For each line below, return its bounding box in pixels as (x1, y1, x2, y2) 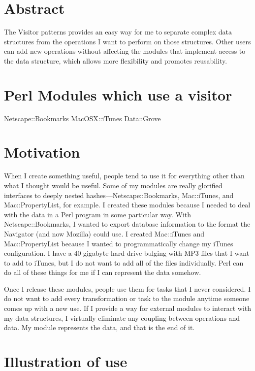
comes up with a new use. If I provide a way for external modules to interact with (4, 303, 252, 313)
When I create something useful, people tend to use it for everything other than (4, 170, 245, 181)
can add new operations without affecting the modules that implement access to (4, 46, 246, 56)
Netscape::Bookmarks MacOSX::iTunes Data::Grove (4, 113, 161, 123)
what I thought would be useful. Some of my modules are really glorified (4, 180, 223, 190)
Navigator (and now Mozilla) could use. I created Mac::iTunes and (4, 228, 205, 238)
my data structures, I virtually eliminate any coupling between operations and (4, 312, 240, 323)
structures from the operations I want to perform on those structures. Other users (4, 36, 251, 46)
